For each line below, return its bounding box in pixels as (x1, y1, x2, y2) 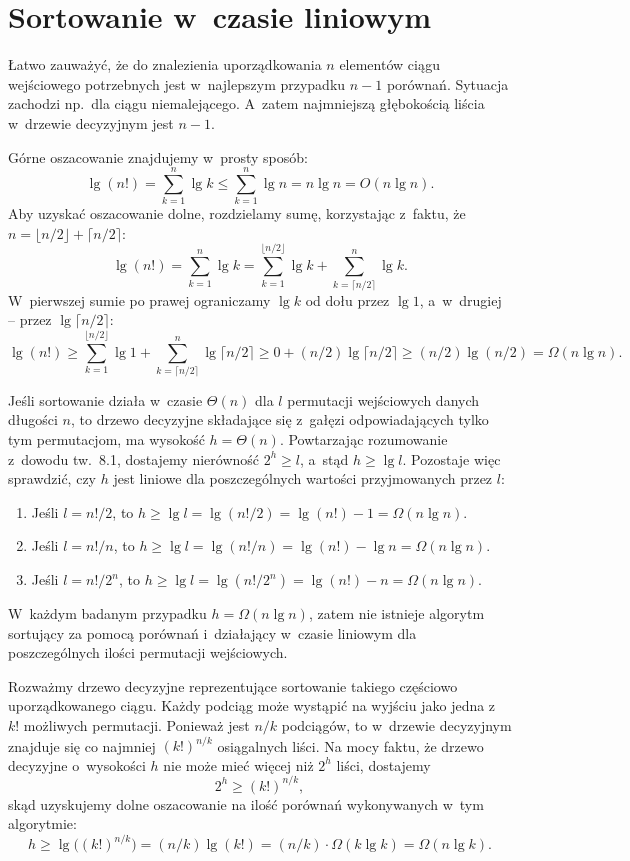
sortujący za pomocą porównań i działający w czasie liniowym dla (8, 622, 417, 643)
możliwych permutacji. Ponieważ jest (23, 714, 250, 735)
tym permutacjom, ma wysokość (8, 429, 205, 450)
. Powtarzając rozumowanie (279, 429, 448, 450)
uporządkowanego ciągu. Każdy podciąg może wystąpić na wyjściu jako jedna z (8, 695, 496, 716)
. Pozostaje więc (402, 448, 501, 469)
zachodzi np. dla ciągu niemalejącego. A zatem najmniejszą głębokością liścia (8, 93, 485, 114)
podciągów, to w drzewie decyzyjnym (281, 714, 512, 735)
